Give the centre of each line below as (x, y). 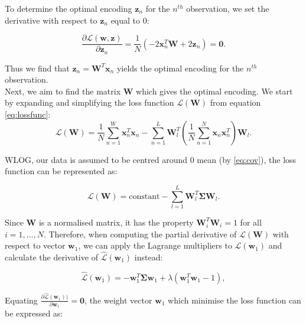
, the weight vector (118, 300)
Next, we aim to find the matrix (63, 91)
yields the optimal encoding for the (180, 68)
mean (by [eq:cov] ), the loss (247, 159)
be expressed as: (34, 313)
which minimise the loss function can (235, 300)
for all (251, 222)
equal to (126, 20)
